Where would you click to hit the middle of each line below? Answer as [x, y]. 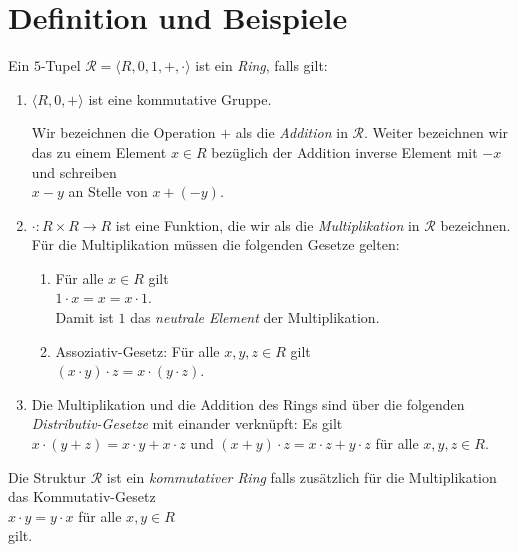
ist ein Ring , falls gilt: [261, 65]
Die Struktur [47, 476]
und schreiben [74, 171]
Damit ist [84, 317]
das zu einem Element [99, 151]
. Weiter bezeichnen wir [436, 132]
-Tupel [60, 65]
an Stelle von [108, 191]
